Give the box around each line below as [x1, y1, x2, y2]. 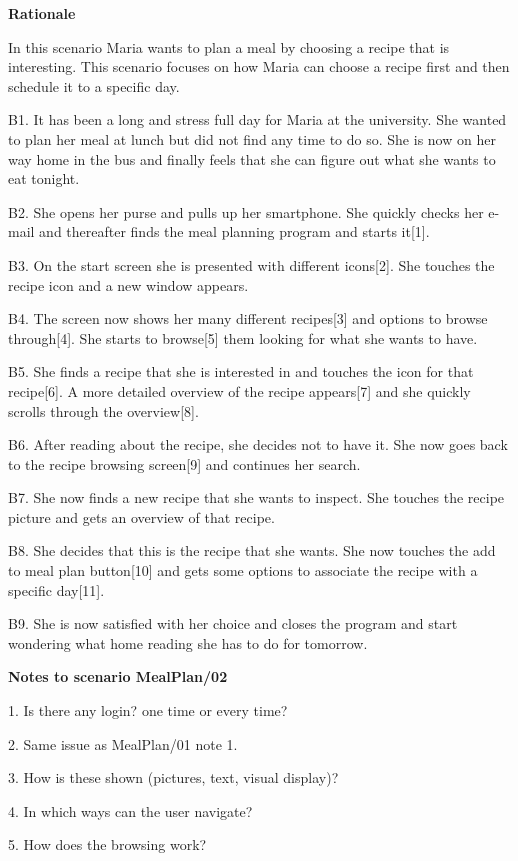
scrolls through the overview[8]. [8, 400, 199, 421]
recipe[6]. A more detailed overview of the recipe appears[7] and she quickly [8, 380, 471, 401]
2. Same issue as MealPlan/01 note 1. [8, 733, 238, 754]
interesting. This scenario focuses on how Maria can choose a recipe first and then [8, 56, 510, 77]
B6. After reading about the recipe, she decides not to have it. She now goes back [8, 434, 508, 455]
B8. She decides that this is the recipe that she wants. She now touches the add [8, 540, 496, 561]
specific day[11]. [8, 579, 105, 600]
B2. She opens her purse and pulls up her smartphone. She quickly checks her [8, 201, 484, 222]
